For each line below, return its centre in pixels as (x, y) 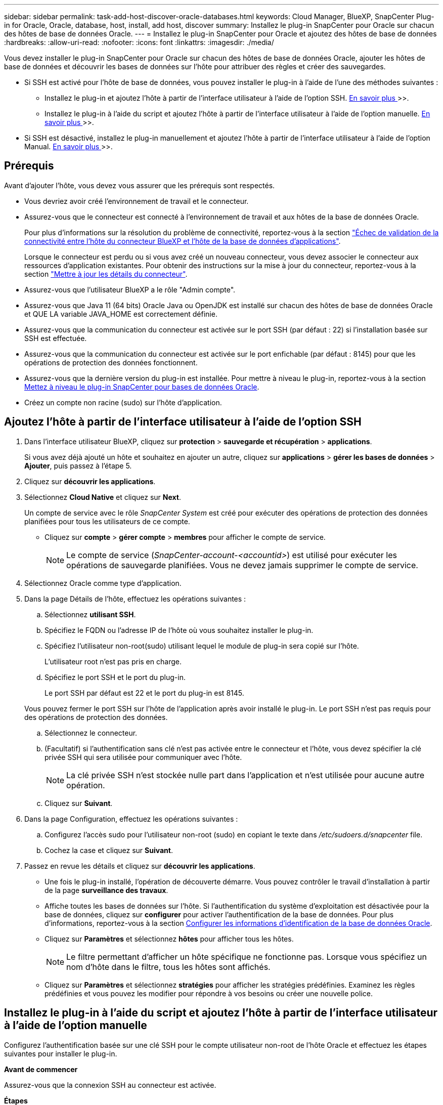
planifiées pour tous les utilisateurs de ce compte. (107, 521)
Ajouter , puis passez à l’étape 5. (78, 465)
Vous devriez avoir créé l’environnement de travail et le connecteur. (137, 201)
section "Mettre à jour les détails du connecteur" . (106, 274)
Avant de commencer (41, 1069)
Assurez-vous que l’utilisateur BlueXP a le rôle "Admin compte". (130, 289)
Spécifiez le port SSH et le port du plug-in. (115, 677)
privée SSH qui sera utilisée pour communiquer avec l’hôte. (143, 757)
